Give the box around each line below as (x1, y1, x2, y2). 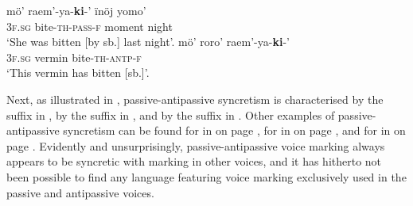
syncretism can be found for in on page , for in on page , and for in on (63, 122, 406, 139)
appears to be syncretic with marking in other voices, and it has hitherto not (6, 153, 382, 170)
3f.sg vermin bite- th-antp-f (6, 48, 142, 65)
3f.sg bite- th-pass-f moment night (6, 17, 173, 34)
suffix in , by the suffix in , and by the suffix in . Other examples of (6, 106, 335, 123)
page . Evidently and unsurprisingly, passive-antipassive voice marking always (6, 137, 385, 154)
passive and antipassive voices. (6, 184, 154, 200)
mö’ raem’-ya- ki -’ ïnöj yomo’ (6, 2, 146, 18)
